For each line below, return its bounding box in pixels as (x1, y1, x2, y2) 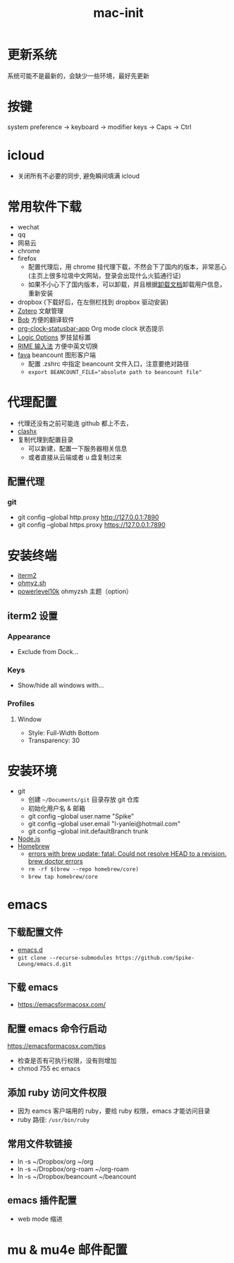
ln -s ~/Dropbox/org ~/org (17, 1157, 94, 1166)
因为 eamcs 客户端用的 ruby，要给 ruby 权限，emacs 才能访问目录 (17, 1106, 211, 1115)
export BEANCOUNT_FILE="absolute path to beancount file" (27, 368, 202, 375)
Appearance (7, 631, 51, 641)
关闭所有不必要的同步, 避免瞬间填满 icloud (17, 171, 140, 180)
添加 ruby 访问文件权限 (7, 1087, 107, 1099)
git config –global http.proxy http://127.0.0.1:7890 (17, 513, 159, 521)
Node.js (17, 834, 41, 842)
